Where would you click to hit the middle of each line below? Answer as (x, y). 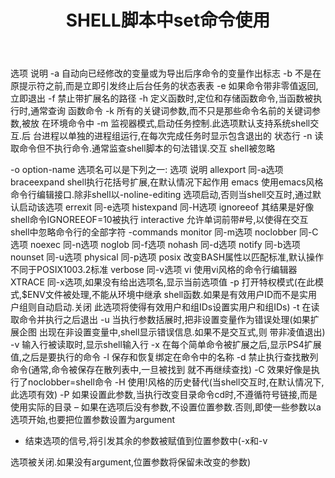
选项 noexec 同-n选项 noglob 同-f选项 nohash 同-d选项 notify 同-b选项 (155, 245)
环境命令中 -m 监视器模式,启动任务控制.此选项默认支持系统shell (180, 123)
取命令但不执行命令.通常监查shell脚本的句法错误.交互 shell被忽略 (143, 148)
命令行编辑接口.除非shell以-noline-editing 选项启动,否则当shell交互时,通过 (161, 195)
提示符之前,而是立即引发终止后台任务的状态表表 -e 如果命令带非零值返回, (168, 86)
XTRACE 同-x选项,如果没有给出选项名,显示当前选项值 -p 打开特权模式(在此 (162, 282)
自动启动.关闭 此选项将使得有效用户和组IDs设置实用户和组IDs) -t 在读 (178, 307)
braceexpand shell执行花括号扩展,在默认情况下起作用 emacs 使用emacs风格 (167, 182)
